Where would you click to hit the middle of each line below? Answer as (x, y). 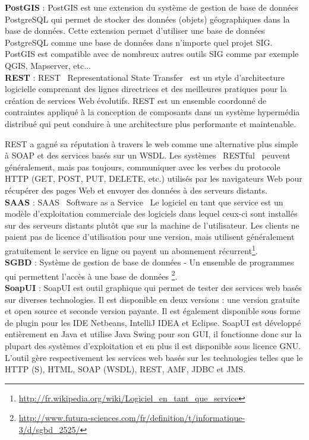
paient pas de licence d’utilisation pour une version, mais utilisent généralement (150, 237)
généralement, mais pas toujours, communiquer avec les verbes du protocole (143, 167)
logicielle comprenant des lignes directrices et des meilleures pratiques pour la (146, 89)
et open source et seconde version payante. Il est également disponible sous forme (153, 311)
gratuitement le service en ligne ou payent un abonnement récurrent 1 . (131, 249)
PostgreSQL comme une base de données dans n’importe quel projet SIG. (139, 42)
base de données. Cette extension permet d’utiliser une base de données (135, 31)
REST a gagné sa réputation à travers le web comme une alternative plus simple (152, 143)
